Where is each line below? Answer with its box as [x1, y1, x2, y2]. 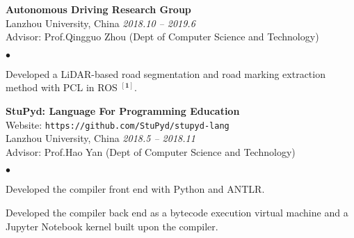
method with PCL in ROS [6, 80, 118, 95]
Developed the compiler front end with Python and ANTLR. [6, 182, 265, 196]
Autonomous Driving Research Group [6, 2, 191, 16]
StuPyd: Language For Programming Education [6, 103, 240, 118]
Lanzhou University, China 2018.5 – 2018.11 [6, 131, 195, 145]
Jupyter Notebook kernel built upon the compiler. [6, 219, 218, 233]
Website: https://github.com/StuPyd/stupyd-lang [6, 117, 230, 132]
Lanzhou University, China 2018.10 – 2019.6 [6, 15, 195, 30]
